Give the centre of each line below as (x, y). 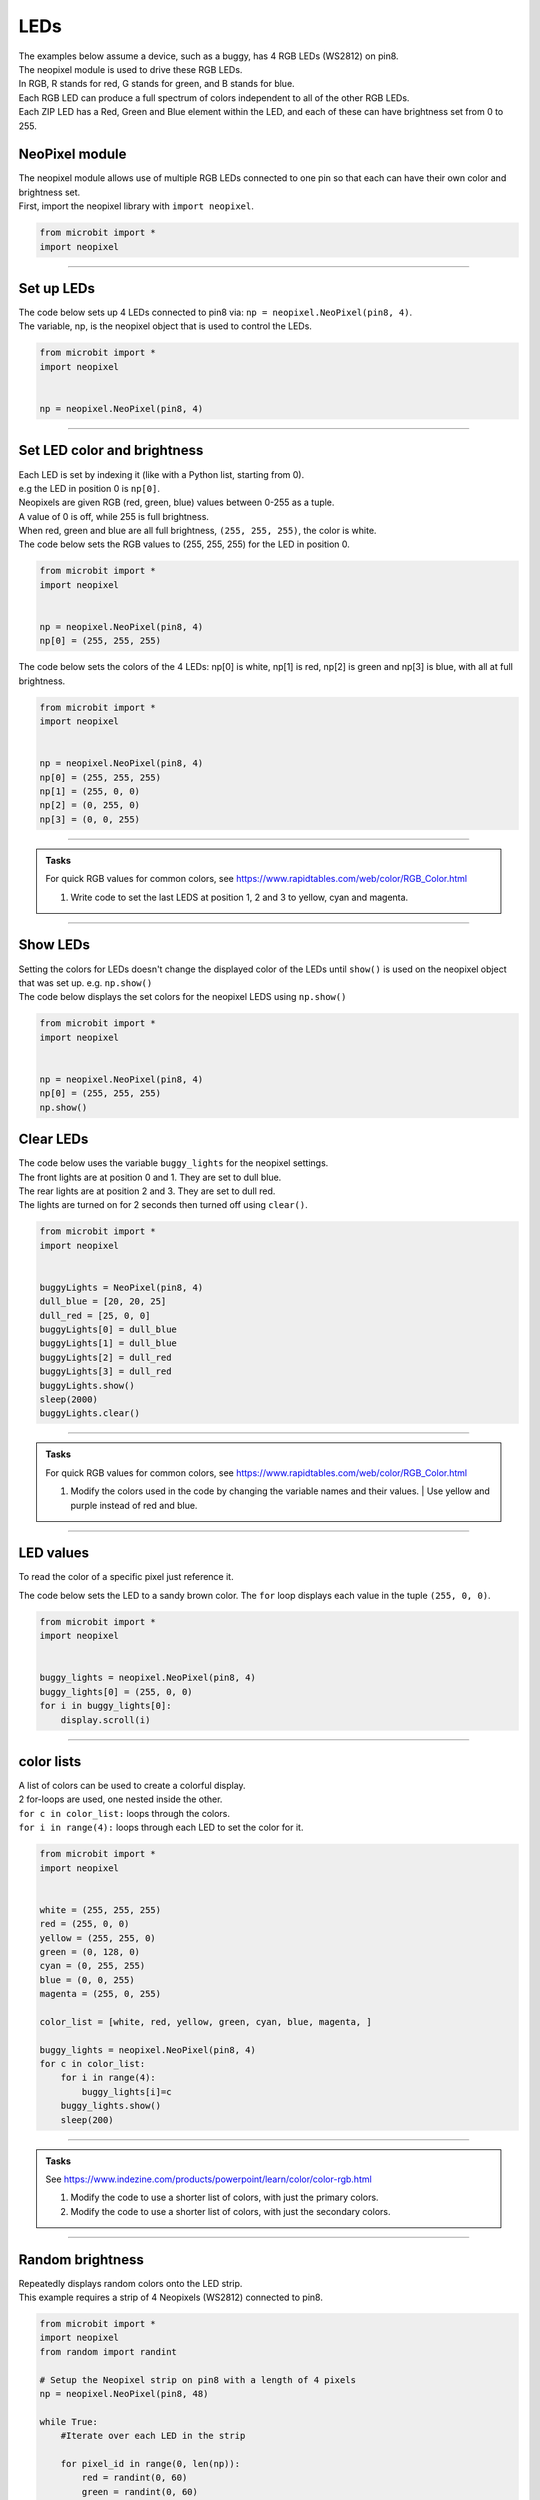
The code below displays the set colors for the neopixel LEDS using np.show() (182, 997)
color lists (50, 1761)
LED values (54, 1553)
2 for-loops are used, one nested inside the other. (120, 1799)
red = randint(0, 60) (134, 2478)
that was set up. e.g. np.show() (85, 982)
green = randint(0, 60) (140, 2491)
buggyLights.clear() (89, 1413)
